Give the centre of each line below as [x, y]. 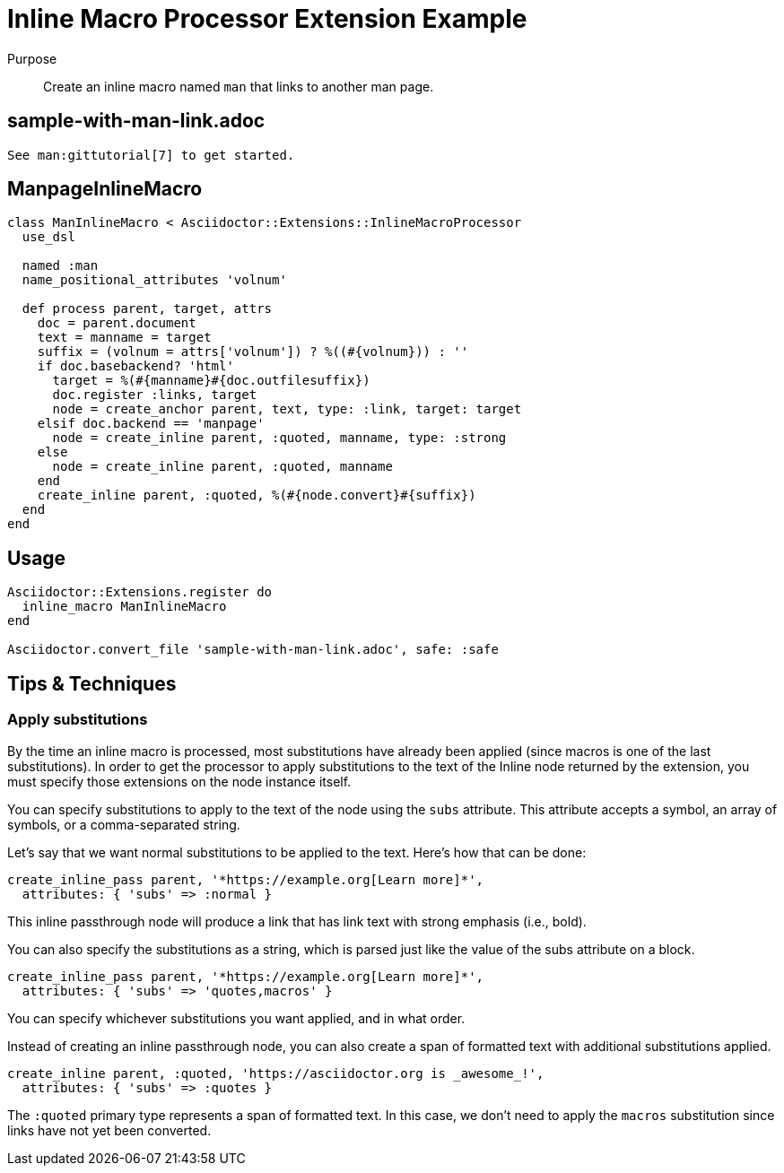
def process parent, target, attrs [147, 309]
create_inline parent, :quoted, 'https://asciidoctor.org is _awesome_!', [276, 1073]
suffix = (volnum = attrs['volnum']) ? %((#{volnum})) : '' [253, 352]
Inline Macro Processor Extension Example [267, 19]
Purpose [32, 58]
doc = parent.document [117, 323]
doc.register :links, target [155, 395]
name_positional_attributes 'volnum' [154, 280]
